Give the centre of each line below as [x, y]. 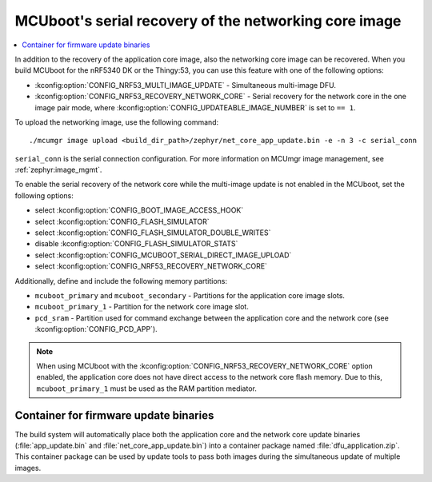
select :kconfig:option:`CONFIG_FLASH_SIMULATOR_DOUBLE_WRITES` [153, 233]
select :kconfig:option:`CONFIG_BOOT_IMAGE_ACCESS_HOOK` [139, 210]
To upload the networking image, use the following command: [117, 122]
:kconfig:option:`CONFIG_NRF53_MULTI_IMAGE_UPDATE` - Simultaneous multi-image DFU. [185, 85]
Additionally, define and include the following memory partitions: [121, 281]
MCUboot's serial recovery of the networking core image [208, 21]
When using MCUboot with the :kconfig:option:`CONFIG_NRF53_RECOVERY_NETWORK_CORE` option [205, 366]
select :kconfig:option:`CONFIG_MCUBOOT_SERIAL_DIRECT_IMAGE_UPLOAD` [163, 255]
